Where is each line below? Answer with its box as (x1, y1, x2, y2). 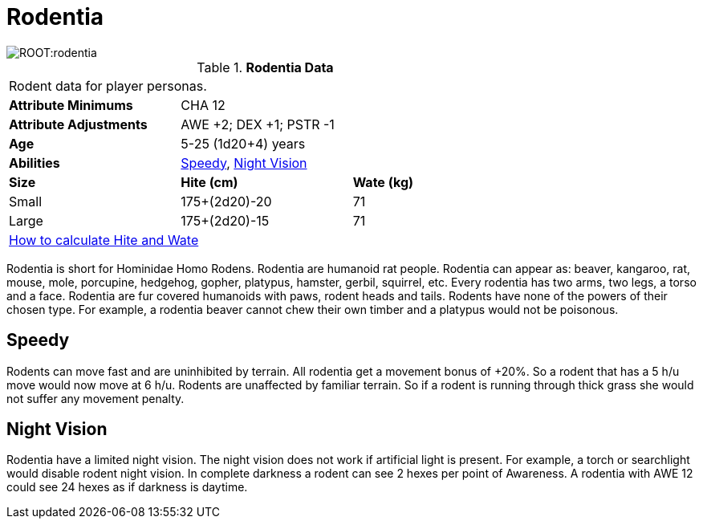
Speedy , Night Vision (181, 154, 307, 171)
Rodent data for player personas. (9, 77, 207, 94)
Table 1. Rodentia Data (197, 59, 334, 75)
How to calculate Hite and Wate (9, 231, 199, 248)
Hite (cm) (181, 173, 238, 190)
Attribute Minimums (9, 96, 133, 113)
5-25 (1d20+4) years (181, 135, 306, 152)
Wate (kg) (352, 173, 414, 190)
